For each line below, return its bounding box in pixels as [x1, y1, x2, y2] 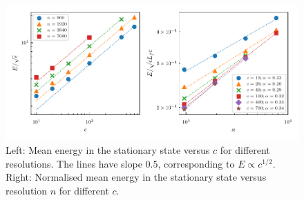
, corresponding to [158, 156, 235, 170]
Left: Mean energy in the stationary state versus [6, 143, 210, 157]
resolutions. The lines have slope [6, 156, 142, 170]
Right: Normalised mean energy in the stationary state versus [6, 170, 267, 184]
